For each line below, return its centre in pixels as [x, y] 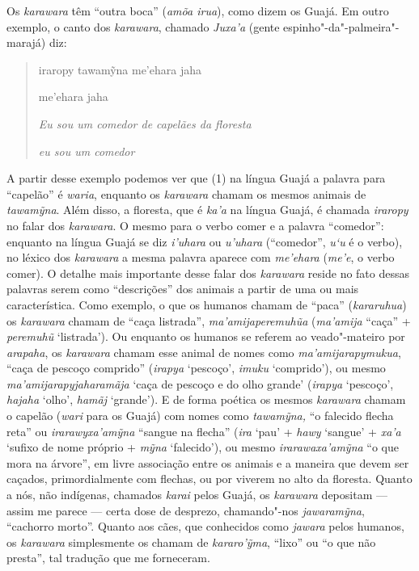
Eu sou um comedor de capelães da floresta [145, 123]
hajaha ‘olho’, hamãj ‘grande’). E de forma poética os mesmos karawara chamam [206, 399]
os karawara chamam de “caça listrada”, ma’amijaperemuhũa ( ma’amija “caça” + [209, 320]
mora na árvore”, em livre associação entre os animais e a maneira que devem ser [208, 462]
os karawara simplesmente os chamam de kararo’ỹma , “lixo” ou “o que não [191, 542]
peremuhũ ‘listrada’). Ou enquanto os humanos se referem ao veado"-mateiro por [206, 336]
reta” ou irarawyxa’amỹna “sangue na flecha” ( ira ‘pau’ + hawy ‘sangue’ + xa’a [204, 431]
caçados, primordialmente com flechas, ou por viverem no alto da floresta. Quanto [209, 479]
